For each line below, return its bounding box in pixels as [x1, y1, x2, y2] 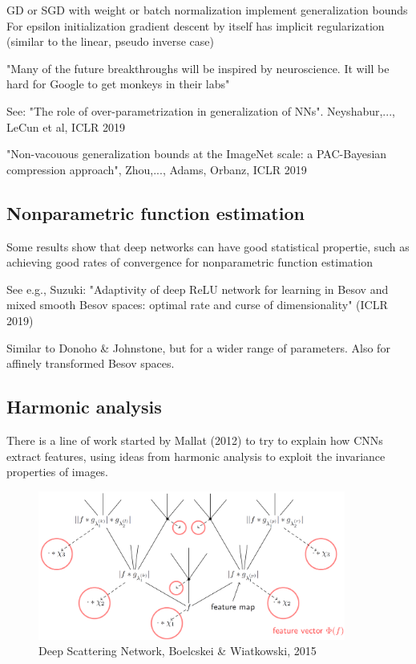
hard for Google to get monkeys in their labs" [6, 75, 230, 92]
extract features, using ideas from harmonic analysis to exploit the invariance [6, 447, 386, 464]
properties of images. [6, 463, 109, 480]
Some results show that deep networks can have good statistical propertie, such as [6, 238, 410, 255]
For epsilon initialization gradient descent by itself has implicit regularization [6, 17, 385, 34]
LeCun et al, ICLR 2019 [6, 118, 125, 135]
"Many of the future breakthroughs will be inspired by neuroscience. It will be [6, 59, 390, 76]
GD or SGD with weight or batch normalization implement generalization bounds [6, 2, 408, 18]
